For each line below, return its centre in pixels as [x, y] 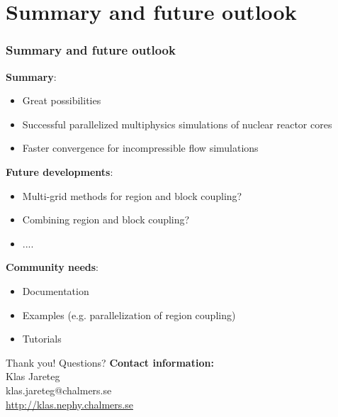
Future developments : [60, 171]
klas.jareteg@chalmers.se [59, 390]
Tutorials [42, 339]
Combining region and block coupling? [106, 219]
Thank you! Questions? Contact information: [110, 362]
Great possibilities [62, 100]
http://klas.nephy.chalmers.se [69, 404]
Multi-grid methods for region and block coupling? [132, 195]
